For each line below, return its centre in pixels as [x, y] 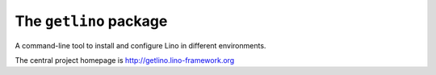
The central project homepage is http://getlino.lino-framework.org [125, 60]
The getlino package [91, 21]
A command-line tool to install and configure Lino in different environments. [140, 45]
